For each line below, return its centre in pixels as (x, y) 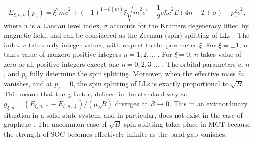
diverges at (131, 103)
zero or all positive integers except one (62, 63)
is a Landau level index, (66, 25)
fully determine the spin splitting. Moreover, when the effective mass (133, 73)
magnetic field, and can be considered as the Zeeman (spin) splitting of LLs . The (127, 35)
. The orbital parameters (199, 63)
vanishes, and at (28, 83)
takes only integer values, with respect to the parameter (113, 44)
